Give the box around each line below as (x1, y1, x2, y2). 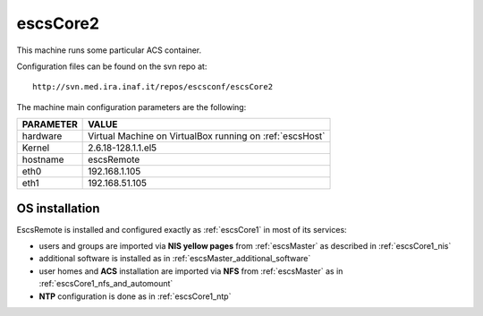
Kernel (21, 141, 50, 154)
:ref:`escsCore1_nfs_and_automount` (38, 278, 174, 289)
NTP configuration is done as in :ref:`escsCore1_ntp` (38, 291, 232, 302)
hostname (21, 153, 64, 166)
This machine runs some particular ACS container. (16, 45, 202, 56)
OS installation (16, 201, 100, 216)
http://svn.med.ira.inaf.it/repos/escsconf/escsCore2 (32, 81, 273, 92)
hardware (21, 130, 63, 142)
